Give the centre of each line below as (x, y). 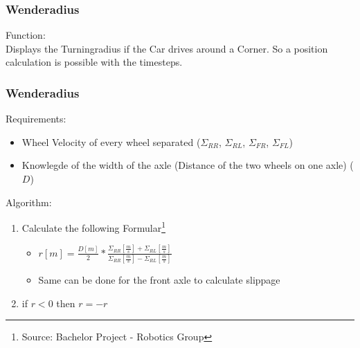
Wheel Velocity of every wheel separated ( (111, 141)
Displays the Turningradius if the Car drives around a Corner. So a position (167, 48)
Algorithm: (29, 202)
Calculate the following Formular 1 (93, 227)
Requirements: (36, 119)
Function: (26, 35)
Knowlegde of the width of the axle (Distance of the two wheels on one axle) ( (188, 165)
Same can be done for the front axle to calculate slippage (159, 280)
